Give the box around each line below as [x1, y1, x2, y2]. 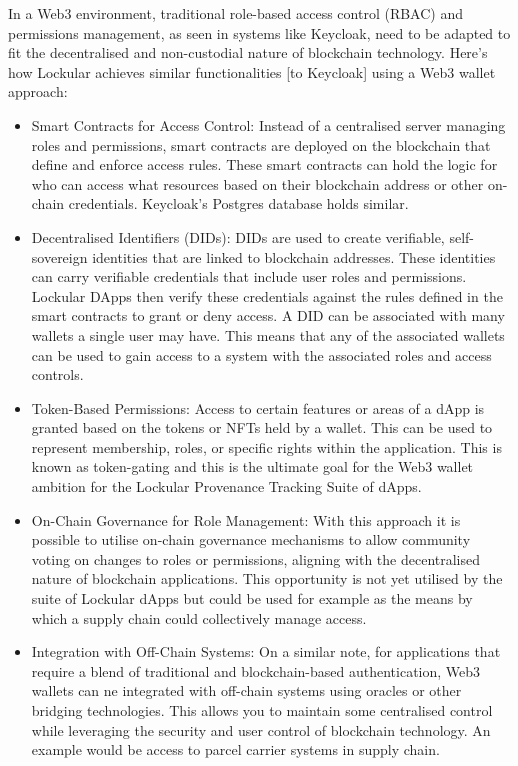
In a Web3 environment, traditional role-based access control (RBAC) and [8, 3, 463, 23]
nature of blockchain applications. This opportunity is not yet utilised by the [31, 568, 503, 589]
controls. [31, 364, 84, 385]
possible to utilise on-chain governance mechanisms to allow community [31, 529, 471, 550]
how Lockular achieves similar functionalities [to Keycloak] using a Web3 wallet [8, 61, 496, 82]
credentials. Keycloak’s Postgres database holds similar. [68, 193, 409, 214]
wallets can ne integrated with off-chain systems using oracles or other [31, 680, 462, 701]
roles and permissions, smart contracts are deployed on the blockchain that [31, 134, 491, 155]
